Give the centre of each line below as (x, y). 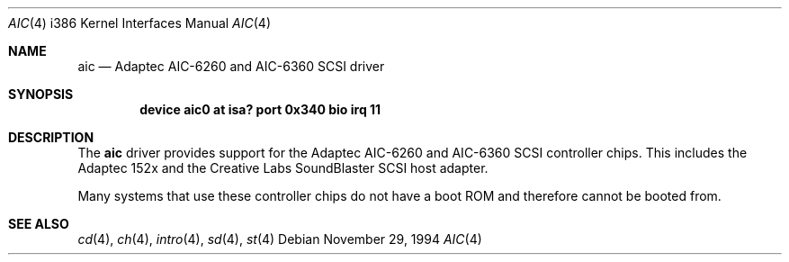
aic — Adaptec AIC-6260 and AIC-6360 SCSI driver (231, 66)
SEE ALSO (39, 224)
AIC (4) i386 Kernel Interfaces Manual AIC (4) (140, 23)
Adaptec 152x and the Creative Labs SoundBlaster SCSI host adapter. (283, 168)
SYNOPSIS (41, 94)
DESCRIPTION (51, 137)
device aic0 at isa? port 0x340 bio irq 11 (260, 109)
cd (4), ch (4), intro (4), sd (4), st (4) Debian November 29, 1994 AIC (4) (280, 239)
